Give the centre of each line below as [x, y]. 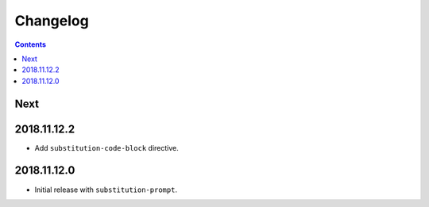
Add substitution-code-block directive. [106, 148]
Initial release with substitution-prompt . [106, 190]
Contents [31, 44]
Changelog [52, 21]
